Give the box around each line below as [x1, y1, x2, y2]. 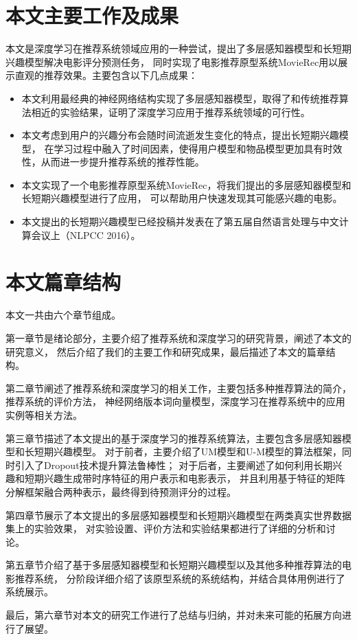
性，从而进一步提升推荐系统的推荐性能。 [21, 155, 205, 169]
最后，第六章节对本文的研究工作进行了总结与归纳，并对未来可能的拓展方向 [5, 608, 342, 622]
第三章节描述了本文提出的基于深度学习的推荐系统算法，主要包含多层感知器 [5, 431, 342, 445]
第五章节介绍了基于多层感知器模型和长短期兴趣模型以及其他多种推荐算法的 [5, 558, 342, 572]
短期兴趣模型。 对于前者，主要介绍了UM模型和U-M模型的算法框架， [34, 444, 342, 459]
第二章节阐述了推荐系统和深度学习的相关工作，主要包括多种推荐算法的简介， [5, 380, 352, 395]
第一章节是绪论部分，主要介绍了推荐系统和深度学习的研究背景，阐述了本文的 [5, 330, 352, 345]
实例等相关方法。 [5, 407, 82, 422]
